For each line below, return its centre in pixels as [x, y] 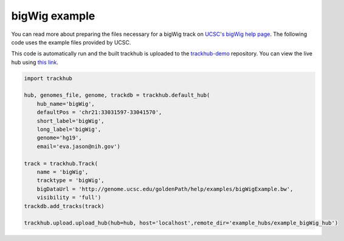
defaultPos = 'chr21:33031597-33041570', [99, 112]
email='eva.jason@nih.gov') [79, 146]
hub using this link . [35, 62]
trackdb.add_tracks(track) [64, 206]
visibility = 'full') [69, 197]
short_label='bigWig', [71, 121]
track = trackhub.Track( [61, 163]
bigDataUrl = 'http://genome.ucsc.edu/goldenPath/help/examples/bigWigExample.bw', [165, 189]
